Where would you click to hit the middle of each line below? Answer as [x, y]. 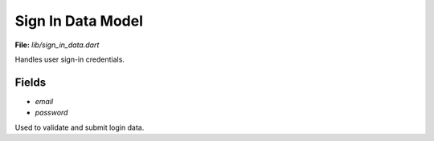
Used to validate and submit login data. [80, 127]
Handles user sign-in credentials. [70, 59]
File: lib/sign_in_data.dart [57, 45]
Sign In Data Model [79, 21]
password [51, 113]
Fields [31, 82]
